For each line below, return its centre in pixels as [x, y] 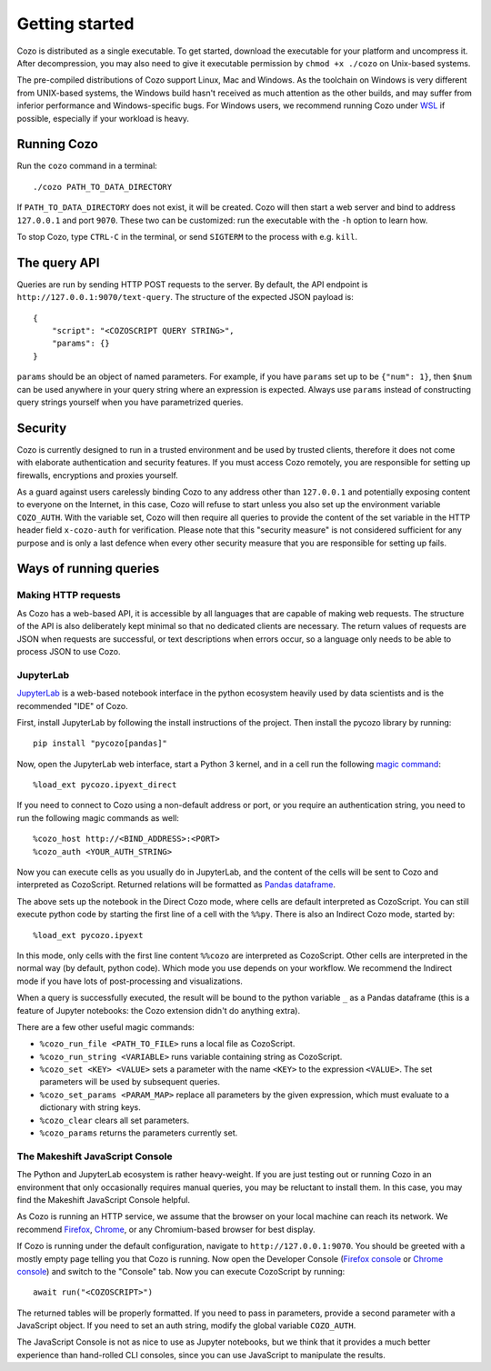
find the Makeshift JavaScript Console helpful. [104, 1199]
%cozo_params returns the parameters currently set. [139, 1133]
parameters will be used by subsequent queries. [130, 1082]
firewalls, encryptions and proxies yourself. [98, 475]
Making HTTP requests [69, 595]
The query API [58, 262]
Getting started [75, 24]
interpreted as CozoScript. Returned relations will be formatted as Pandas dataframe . [176, 885]
